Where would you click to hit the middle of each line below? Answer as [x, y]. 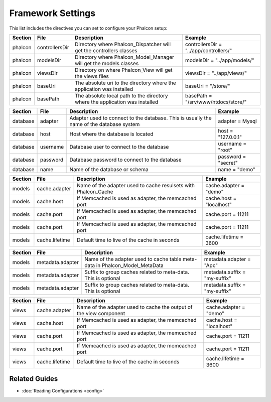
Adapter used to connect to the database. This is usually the [141, 118]
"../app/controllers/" [209, 50]
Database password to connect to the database [125, 160]
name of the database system [105, 124]
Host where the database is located [111, 134]
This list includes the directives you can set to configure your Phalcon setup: [88, 28]
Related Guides [34, 379]
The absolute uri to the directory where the [125, 83]
